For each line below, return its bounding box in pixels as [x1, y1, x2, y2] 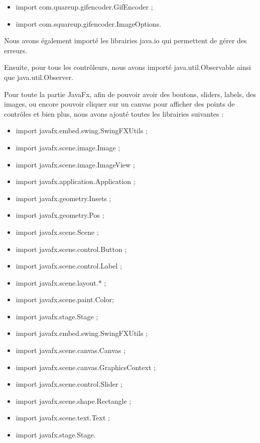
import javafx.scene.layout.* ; [16, 277, 106, 288]
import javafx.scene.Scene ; [16, 226, 99, 237]
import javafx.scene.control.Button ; [16, 243, 127, 254]
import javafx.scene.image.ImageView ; [16, 159, 135, 169]
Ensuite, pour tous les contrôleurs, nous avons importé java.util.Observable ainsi [4, 62, 251, 72]
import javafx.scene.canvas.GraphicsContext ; [16, 362, 156, 372]
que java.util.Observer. [4, 71, 73, 82]
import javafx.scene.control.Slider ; [16, 379, 122, 389]
